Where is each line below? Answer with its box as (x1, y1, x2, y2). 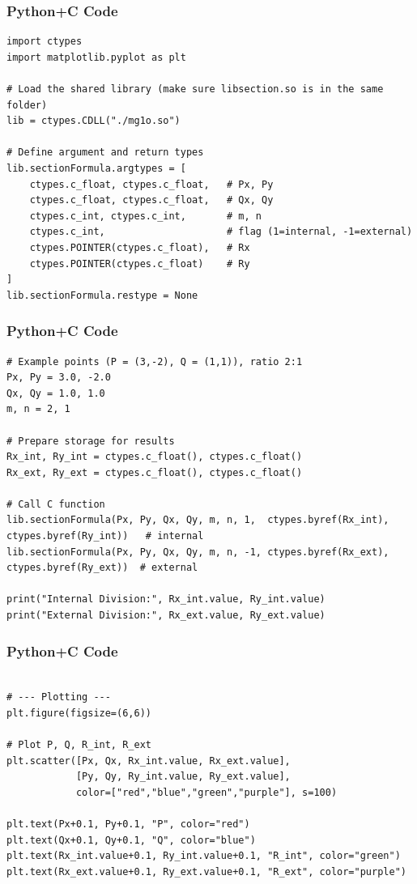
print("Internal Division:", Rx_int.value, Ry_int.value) (6, 593, 326, 606)
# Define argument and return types (6, 147, 204, 159)
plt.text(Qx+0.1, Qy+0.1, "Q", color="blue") (6, 834, 256, 846)
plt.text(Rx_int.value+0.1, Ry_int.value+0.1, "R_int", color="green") (6, 850, 401, 862)
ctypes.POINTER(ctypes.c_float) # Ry (29, 257, 250, 270)
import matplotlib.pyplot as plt (6, 51, 186, 63)
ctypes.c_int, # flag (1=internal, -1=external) (29, 226, 413, 238)
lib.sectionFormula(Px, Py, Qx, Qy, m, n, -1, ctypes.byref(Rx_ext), (6, 546, 389, 558)
